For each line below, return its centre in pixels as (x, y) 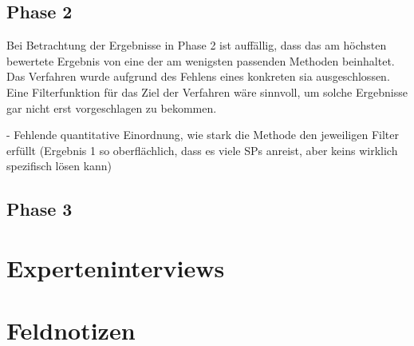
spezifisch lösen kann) (59, 166)
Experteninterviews (116, 267)
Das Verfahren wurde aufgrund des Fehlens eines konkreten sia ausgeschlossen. (198, 76)
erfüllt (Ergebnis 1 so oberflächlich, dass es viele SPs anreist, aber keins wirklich (202, 150)
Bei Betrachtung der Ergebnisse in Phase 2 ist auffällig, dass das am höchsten (197, 45)
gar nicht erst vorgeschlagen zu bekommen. (112, 107)
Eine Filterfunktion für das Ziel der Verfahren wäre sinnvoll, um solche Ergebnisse (207, 91)
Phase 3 (39, 209)
